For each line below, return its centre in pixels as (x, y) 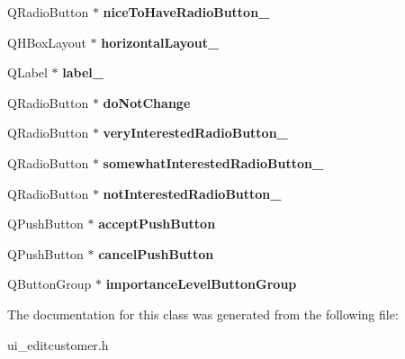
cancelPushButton (156, 253)
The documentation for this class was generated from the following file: (203, 314)
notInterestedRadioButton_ (192, 193)
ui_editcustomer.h (58, 344)
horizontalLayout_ (160, 42)
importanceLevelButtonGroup (201, 284)
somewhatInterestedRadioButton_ (213, 162)
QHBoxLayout (47, 42)
